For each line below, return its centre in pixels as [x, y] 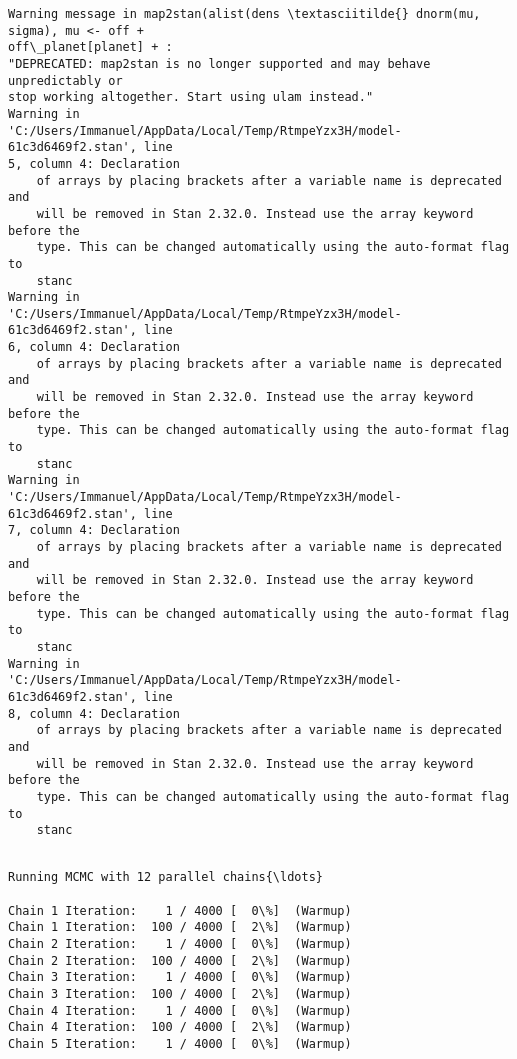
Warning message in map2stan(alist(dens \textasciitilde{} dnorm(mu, [244, 14]
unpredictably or [65, 80]
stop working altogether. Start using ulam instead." [191, 97]
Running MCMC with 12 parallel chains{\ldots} [165, 877]
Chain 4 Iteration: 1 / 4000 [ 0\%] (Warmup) [180, 1010]
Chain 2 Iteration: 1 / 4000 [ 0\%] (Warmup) [180, 944]
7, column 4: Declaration [94, 530]
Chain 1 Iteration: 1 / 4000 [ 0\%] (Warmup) [180, 910]
